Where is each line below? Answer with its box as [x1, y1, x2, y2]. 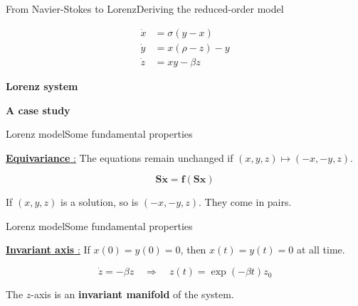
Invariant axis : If [6, 242, 90, 257]
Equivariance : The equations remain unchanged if [6, 150, 233, 165]
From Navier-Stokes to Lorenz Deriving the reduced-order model [6, 1, 284, 16]
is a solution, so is [60, 195, 139, 209]
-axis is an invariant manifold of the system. [31, 287, 234, 302]
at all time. [296, 242, 345, 257]
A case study [6, 102, 70, 117]
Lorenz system [6, 78, 78, 93]
